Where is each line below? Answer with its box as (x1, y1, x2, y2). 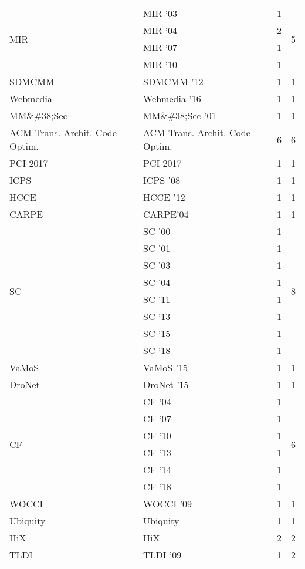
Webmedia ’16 (143, 92, 201, 105)
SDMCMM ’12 (143, 75, 204, 88)
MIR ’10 (143, 58, 177, 71)
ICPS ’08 (143, 173, 180, 187)
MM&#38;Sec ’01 (143, 109, 216, 122)
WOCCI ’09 (143, 497, 192, 510)
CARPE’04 (143, 207, 189, 221)
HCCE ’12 (143, 190, 185, 204)
